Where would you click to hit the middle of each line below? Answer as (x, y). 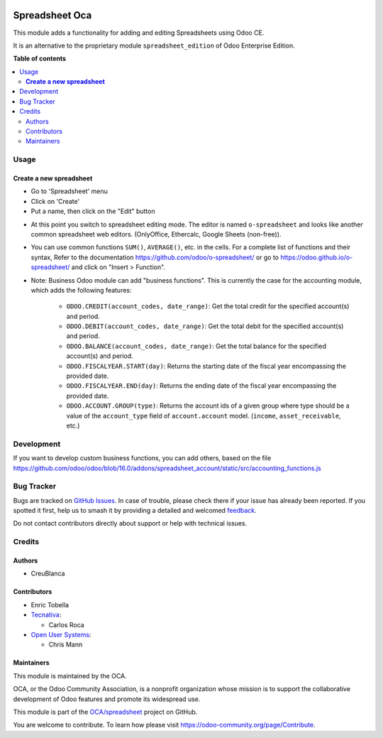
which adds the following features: (81, 290)
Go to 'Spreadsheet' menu (69, 191)
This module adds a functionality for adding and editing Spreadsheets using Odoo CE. (139, 33)
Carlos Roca (66, 624)
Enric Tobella (50, 604)
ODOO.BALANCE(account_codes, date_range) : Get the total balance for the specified (196, 346)
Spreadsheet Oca (52, 15)
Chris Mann (66, 645)
